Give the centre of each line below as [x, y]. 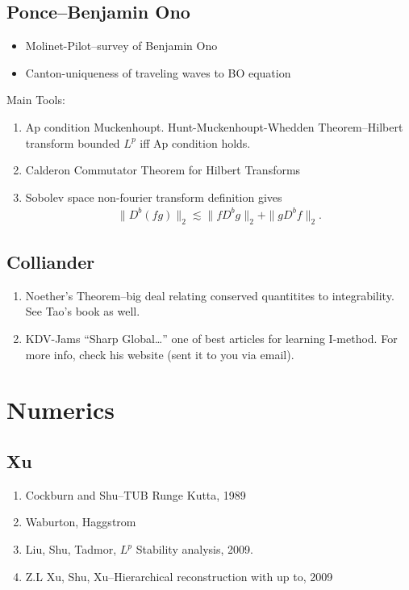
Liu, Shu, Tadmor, [71, 549]
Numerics [61, 410]
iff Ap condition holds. [195, 142]
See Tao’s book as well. [83, 311]
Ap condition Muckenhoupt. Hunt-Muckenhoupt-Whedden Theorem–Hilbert [214, 126]
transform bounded [73, 142]
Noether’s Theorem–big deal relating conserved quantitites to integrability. [210, 295]
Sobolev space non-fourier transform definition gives [154, 197]
